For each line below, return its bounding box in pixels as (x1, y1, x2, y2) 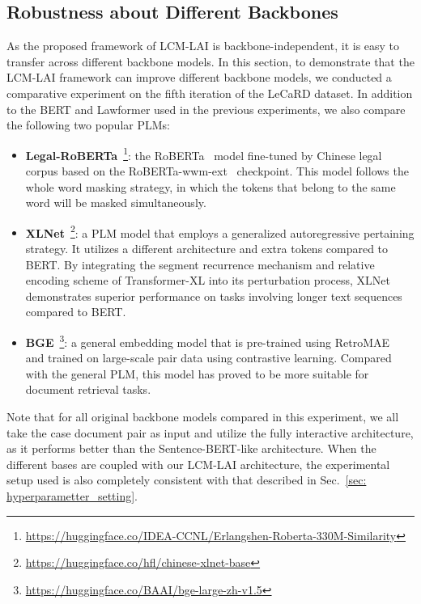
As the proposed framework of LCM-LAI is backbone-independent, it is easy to (6, 37, 400, 54)
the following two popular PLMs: (6, 116, 170, 133)
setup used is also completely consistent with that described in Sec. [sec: (6, 471, 367, 488)
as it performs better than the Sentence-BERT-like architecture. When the (6, 440, 376, 457)
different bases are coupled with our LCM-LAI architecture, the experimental (6, 455, 390, 472)
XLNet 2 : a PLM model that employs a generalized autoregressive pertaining (25, 222, 415, 241)
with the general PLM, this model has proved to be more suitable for (25, 365, 369, 382)
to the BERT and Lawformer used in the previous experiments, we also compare (6, 100, 406, 117)
